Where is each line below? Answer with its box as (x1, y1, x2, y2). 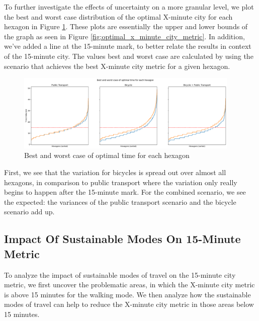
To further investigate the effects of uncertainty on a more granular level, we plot (4, 2, 254, 12)
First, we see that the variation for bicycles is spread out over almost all (4, 167, 226, 177)
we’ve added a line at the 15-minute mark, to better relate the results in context (4, 41, 251, 51)
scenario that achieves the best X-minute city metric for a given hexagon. (4, 60, 230, 71)
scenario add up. (4, 206, 55, 217)
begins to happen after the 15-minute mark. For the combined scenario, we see (4, 187, 246, 197)
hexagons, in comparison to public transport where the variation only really (4, 177, 237, 187)
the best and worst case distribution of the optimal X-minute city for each (4, 11, 233, 22)
